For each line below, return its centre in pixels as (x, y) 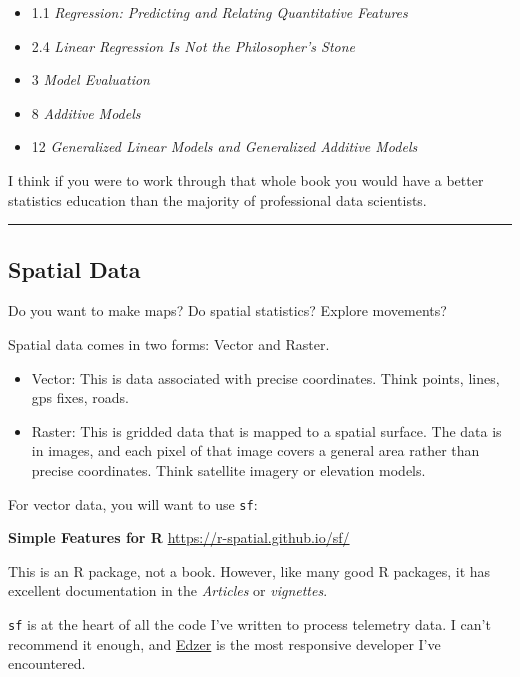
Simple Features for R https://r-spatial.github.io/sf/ (179, 537)
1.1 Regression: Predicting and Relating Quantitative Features (219, 12)
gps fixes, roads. (80, 397)
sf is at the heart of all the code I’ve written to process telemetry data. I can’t (249, 623)
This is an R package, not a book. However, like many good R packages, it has (249, 570)
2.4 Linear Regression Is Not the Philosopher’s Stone (193, 45)
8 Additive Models (86, 112)
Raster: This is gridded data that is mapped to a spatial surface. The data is (266, 430)
